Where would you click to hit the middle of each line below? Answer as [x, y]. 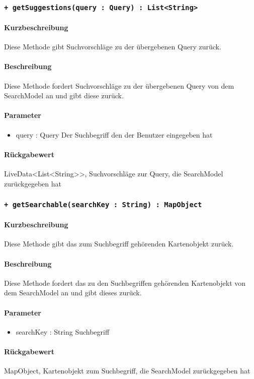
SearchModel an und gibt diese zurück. [64, 96]
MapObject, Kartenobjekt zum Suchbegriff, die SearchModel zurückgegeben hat [127, 371]
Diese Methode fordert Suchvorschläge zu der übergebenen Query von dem [119, 85]
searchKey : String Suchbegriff [63, 331]
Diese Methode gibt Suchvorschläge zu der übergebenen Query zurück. [113, 47]
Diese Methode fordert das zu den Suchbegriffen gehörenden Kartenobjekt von [125, 282]
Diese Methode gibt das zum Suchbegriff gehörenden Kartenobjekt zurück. [119, 244]
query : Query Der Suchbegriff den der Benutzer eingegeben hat [114, 134]
